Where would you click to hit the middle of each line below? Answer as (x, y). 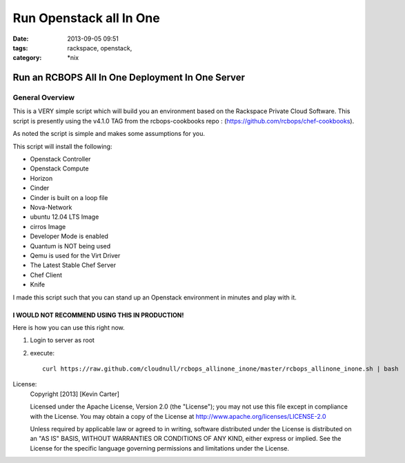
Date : (21, 39)
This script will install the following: (62, 146)
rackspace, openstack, (100, 48)
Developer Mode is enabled (69, 236)
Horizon (41, 178)
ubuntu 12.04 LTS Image (65, 217)
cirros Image (48, 226)
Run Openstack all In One (86, 18)
